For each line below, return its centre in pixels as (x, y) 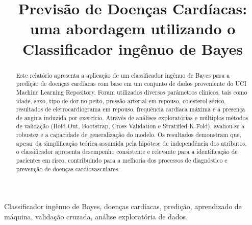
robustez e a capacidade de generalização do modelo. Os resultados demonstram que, (129, 135)
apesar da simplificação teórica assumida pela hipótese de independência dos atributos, (131, 143)
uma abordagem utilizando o (133, 28)
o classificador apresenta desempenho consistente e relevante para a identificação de (127, 152)
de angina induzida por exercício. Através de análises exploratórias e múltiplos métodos (132, 117)
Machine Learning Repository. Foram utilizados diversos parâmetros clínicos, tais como (132, 92)
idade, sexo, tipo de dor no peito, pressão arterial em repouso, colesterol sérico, (121, 100)
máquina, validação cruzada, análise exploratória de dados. (96, 217)
